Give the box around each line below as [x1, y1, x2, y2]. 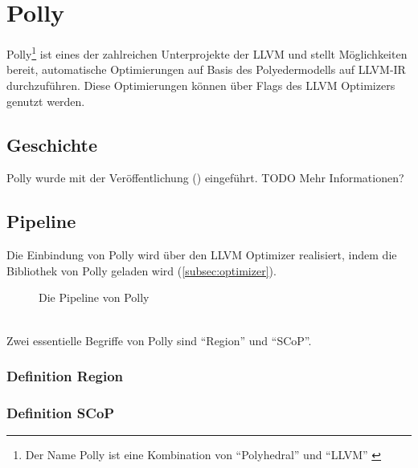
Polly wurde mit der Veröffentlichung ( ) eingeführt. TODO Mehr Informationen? [6, 169, 404, 186]
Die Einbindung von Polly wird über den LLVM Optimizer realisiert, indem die [6, 246, 397, 263]
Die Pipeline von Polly [39, 289, 150, 306]
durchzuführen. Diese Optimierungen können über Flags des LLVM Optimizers [6, 76, 395, 93]
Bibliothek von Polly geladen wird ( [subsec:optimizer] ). [6, 262, 277, 279]
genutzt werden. [6, 92, 85, 109]
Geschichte [6, 132, 98, 157]
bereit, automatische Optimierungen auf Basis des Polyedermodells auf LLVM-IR [6, 61, 406, 78]
